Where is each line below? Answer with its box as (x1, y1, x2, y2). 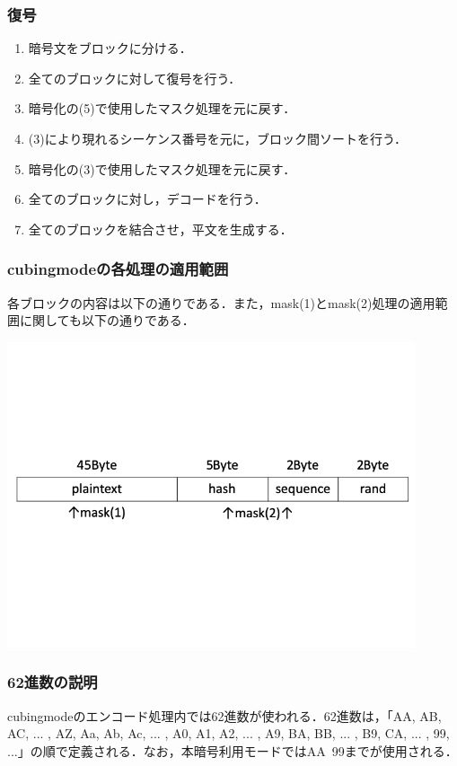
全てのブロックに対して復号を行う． (28, 68, 242, 87)
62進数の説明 (7, 671, 98, 693)
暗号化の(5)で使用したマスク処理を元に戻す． (28, 99, 296, 118)
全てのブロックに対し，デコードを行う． (28, 189, 267, 208)
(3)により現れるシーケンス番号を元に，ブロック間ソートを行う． (28, 129, 407, 147)
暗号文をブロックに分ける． (28, 39, 192, 57)
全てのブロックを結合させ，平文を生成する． (28, 219, 293, 238)
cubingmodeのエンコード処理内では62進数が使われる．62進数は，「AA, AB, (7, 706, 442, 725)
